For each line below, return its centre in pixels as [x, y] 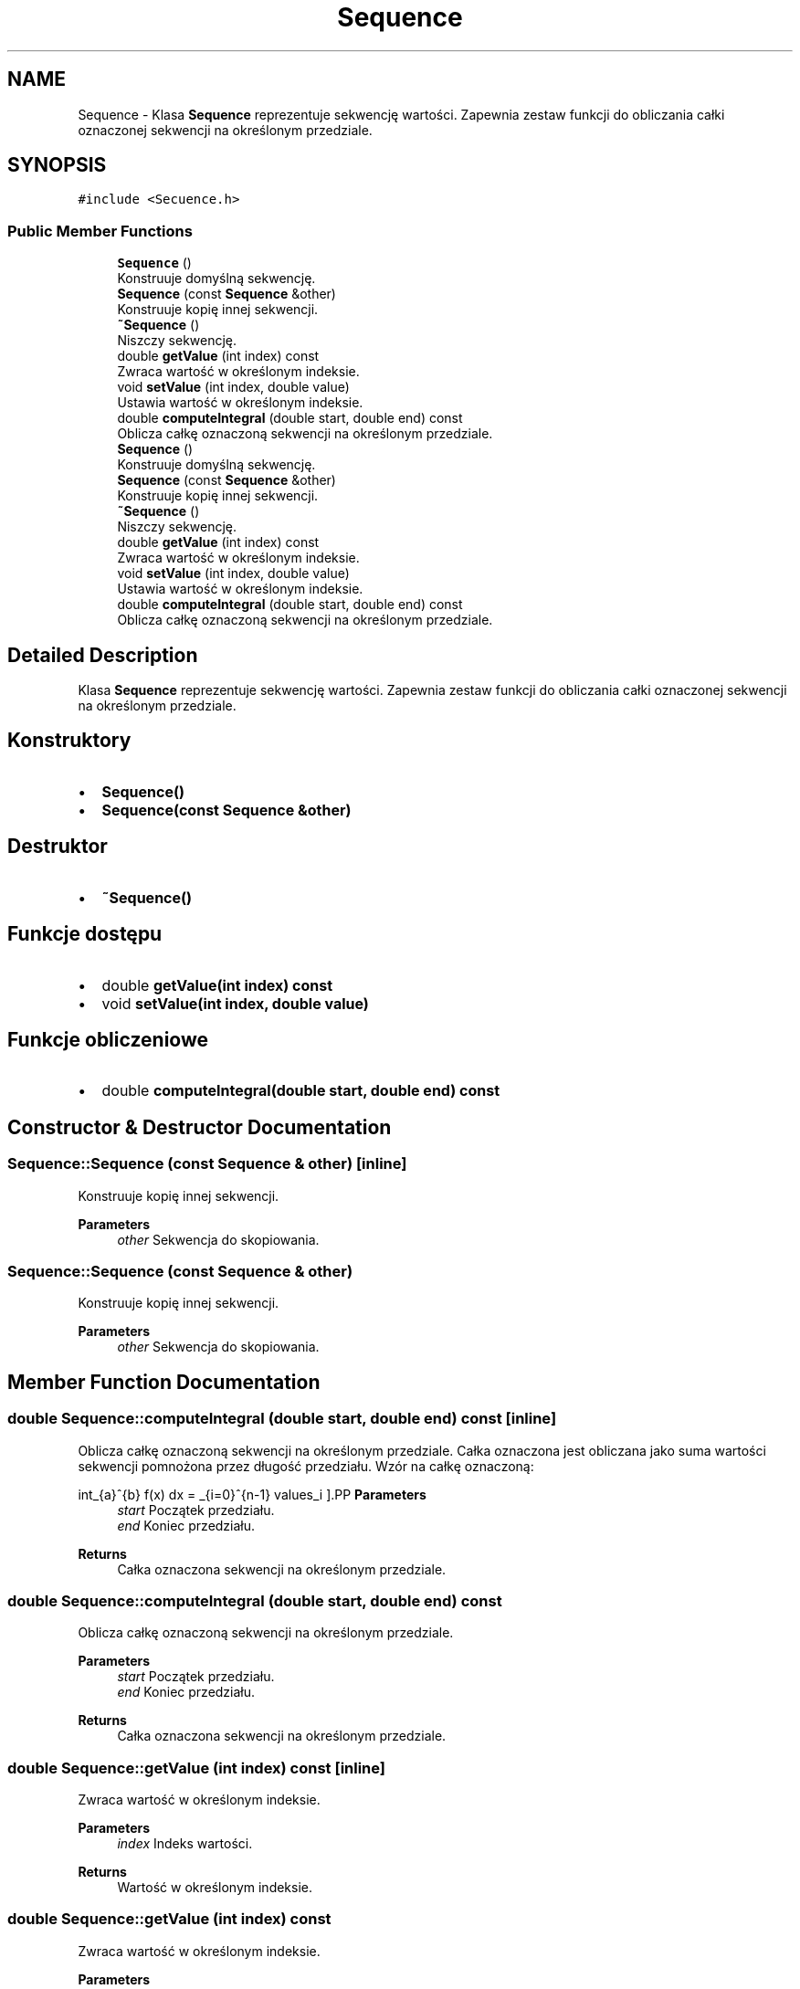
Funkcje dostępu [85, 934]
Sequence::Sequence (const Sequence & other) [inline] [207, 1164]
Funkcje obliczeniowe [108, 1039]
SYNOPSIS [57, 165]
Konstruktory [69, 741]
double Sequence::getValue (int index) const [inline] [197, 1768]
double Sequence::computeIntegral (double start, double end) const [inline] [282, 1419]
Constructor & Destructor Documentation [200, 1127]
